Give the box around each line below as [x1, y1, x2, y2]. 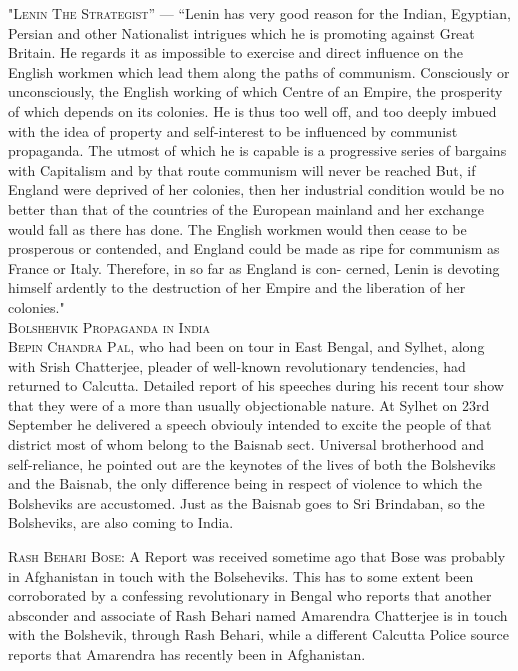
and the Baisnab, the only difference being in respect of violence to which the [8, 473, 483, 494]
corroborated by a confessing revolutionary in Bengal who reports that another [8, 585, 492, 606]
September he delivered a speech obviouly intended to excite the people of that [8, 414, 492, 435]
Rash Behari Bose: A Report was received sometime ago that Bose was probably [8, 546, 506, 567]
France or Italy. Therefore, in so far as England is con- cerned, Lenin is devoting [8, 257, 500, 278]
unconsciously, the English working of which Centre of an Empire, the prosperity [8, 81, 503, 102]
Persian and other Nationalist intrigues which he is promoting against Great [8, 22, 475, 43]
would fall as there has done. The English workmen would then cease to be [8, 218, 467, 239]
